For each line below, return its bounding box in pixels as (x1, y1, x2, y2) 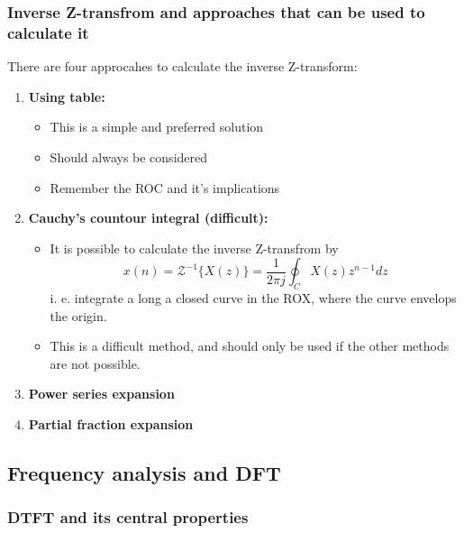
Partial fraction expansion (28, 415, 194, 434)
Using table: (28, 87, 105, 106)
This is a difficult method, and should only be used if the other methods (50, 336, 450, 355)
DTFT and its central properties (7, 506, 249, 528)
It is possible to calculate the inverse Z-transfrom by (50, 238, 339, 257)
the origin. (50, 306, 107, 325)
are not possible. (50, 354, 141, 372)
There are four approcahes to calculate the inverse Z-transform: (7, 57, 358, 76)
